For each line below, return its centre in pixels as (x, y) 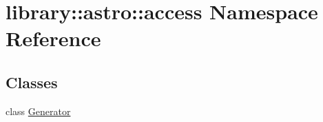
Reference (53, 38)
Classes (32, 82)
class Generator (38, 111)
